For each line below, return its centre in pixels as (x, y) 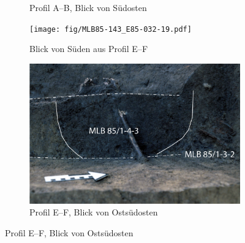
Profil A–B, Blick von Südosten (88, 7)
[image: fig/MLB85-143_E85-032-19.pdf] (111, 29)
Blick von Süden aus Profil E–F (89, 49)
